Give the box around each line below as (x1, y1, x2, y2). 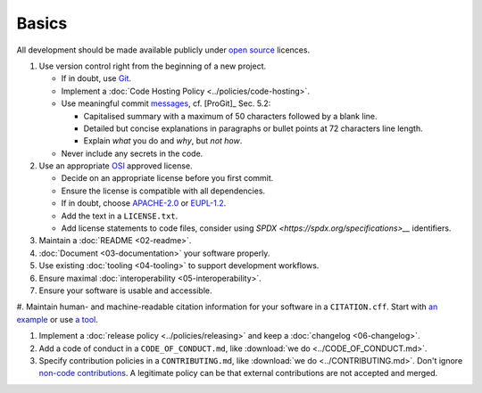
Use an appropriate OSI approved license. (38, 160, 193, 171)
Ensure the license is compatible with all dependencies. (61, 185, 266, 196)
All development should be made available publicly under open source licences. (16, 45, 311, 55)
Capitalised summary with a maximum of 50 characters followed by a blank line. (83, 111, 378, 121)
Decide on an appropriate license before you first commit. (61, 173, 274, 184)
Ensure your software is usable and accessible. (38, 285, 212, 296)
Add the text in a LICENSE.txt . (61, 210, 179, 221)
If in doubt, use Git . (61, 73, 132, 84)
